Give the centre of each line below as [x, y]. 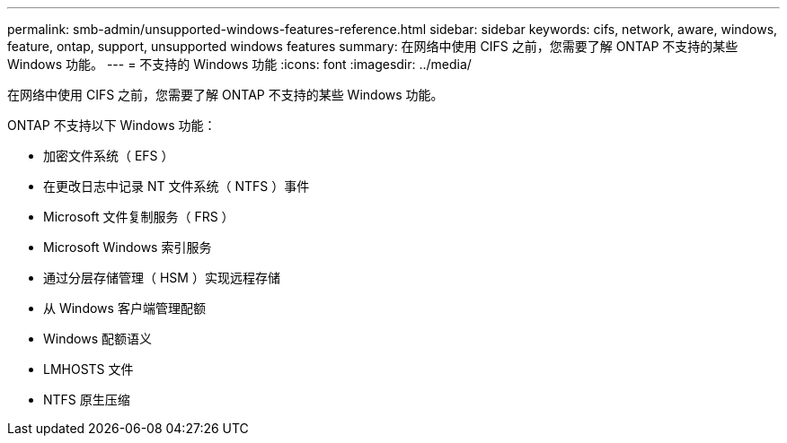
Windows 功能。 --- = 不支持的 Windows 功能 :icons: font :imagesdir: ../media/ [239, 64]
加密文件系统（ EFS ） [109, 156]
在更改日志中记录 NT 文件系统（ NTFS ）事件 [177, 186]
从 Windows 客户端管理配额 [124, 308]
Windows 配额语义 [97, 339]
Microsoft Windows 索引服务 [128, 247]
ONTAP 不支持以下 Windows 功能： [112, 125]
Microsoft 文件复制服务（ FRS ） [139, 217]
